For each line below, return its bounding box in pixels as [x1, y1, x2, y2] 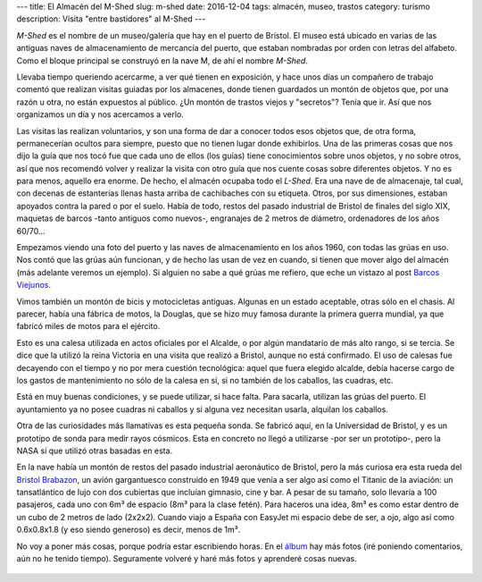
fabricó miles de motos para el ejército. [16, 321, 161, 332]
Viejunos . [16, 280, 51, 291]
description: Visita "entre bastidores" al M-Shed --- [16, 13, 206, 24]
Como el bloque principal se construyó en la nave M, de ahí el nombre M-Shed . [16, 55, 308, 66]
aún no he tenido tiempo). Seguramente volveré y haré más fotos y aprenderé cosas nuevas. [16, 553, 357, 564]
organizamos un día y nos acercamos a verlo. [16, 109, 185, 120]
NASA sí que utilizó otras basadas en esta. [16, 445, 173, 456]
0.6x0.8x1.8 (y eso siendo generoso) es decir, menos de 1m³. [16, 524, 241, 536]
